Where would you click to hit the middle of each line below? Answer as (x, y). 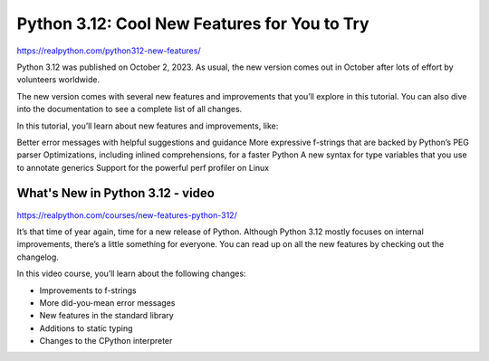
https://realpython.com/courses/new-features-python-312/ (127, 215)
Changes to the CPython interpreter (106, 341)
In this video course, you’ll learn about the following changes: (131, 274)
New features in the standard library (106, 316)
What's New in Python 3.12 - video (115, 193)
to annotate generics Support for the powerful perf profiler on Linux (143, 167)
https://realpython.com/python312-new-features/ (109, 51)
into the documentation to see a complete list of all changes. (129, 109)
